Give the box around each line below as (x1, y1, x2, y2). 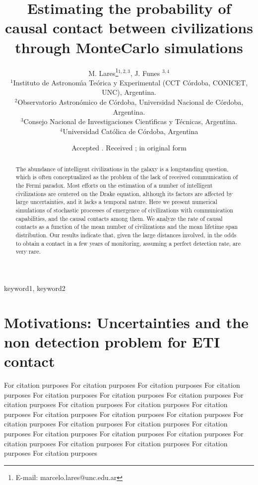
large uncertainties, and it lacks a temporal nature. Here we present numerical (15, 198, 217, 206)
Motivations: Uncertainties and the (4, 312, 249, 332)
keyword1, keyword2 (4, 282, 65, 293)
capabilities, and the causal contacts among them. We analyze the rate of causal (15, 214, 223, 222)
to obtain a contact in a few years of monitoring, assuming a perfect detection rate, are (15, 239, 241, 247)
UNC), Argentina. (102, 87, 156, 97)
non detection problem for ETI (4, 331, 220, 351)
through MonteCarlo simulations (15, 37, 243, 57)
